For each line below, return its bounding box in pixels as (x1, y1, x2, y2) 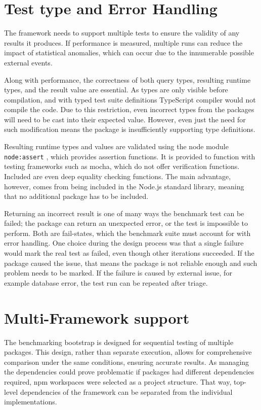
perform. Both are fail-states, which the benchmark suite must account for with (4, 227, 251, 238)
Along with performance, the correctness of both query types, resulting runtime (4, 74, 251, 85)
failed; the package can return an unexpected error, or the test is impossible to (4, 218, 248, 228)
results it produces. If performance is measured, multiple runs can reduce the (4, 37, 243, 48)
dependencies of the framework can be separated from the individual (20, 386, 233, 397)
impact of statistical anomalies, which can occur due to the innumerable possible (4, 47, 254, 58)
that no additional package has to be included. (4, 191, 149, 201)
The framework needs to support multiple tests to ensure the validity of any (4, 27, 240, 38)
